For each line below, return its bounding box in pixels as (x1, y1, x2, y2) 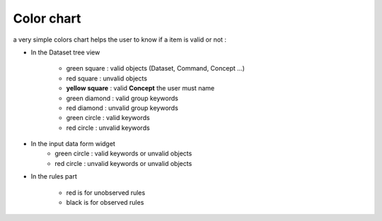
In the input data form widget (30, 140, 116, 148)
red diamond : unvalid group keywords (66, 103, 178, 112)
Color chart (13, 11, 81, 26)
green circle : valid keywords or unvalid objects (54, 149, 192, 158)
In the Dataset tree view (30, 48, 100, 56)
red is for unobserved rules (66, 188, 146, 197)
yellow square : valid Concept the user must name (66, 84, 215, 92)
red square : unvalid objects (66, 74, 148, 83)
